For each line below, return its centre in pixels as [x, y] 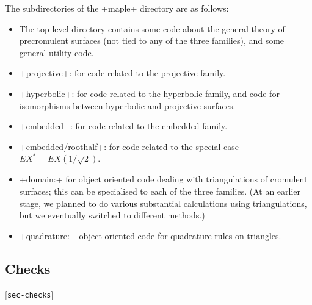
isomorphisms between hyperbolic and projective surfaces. [127, 105]
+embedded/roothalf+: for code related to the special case [129, 146]
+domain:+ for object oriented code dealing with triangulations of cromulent [163, 179]
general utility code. [56, 52]
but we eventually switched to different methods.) [112, 215]
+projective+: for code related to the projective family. [122, 73]
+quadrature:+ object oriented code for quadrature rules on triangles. [150, 235]
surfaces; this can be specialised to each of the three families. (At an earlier [160, 191]
